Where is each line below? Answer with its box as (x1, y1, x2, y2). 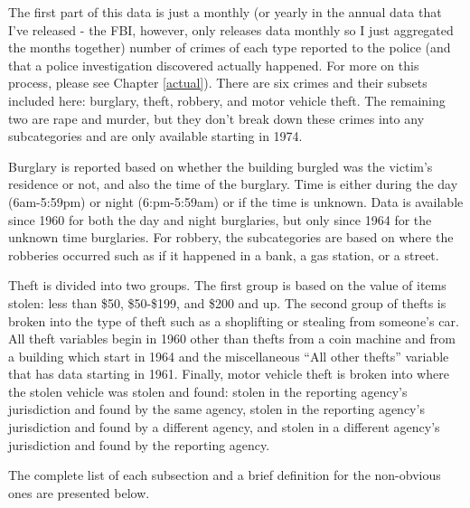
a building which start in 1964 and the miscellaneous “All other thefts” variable (8, 346, 449, 365)
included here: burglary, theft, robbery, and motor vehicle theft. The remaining (8, 90, 446, 109)
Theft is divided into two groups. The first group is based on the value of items (8, 276, 446, 295)
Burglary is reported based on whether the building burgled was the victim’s (8, 156, 433, 175)
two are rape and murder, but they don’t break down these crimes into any (8, 108, 425, 127)
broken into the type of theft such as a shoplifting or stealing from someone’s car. (8, 311, 459, 330)
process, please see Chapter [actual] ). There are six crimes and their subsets (8, 73, 428, 92)
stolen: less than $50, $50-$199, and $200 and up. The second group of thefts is (8, 293, 446, 312)
